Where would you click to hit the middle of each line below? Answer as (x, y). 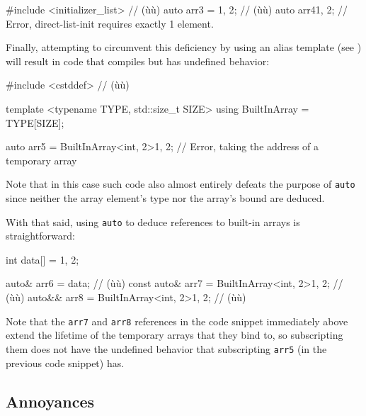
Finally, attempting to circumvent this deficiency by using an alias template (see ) (184, 47)
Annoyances (50, 401)
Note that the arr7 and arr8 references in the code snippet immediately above (177, 321)
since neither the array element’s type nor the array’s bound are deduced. (165, 198)
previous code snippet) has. (65, 362)
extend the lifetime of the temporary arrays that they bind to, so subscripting (175, 335)
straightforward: (40, 236)
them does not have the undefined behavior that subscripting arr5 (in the (166, 348)
